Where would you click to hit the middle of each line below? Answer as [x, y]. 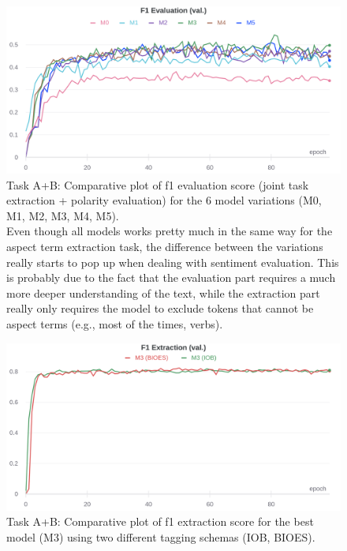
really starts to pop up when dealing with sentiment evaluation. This [173, 262]
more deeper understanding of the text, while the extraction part [163, 292]
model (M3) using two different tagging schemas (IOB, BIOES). [161, 536]
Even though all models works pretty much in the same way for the [170, 231]
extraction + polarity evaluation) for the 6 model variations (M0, [164, 200]
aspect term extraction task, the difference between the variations [165, 246]
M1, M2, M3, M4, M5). [63, 215]
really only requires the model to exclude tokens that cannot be [160, 308]
